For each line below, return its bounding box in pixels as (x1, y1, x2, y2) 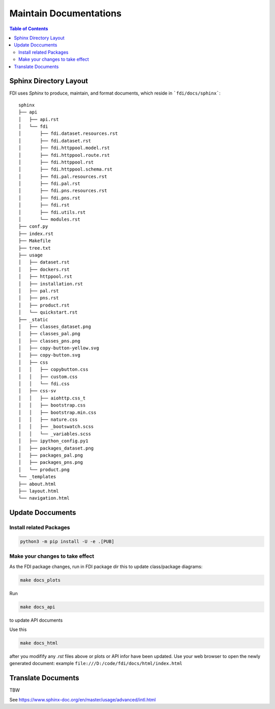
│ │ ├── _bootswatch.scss (18, 424, 94, 430)
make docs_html (20, 640, 58, 646)
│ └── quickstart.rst (18, 310, 78, 315)
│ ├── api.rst (18, 116, 59, 122)
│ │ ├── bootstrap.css (18, 403, 86, 408)
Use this (9, 626, 27, 632)
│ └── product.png (18, 466, 70, 472)
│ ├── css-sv (18, 388, 57, 394)
